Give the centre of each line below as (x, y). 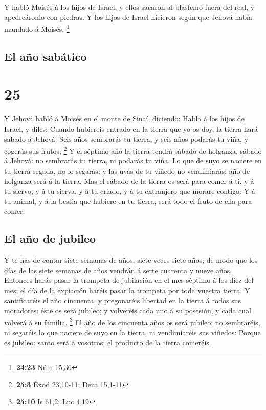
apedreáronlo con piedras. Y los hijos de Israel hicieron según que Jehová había (128, 17)
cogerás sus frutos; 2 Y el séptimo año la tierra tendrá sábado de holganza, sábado (133, 150)
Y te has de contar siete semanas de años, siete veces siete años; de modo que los (131, 260)
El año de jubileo (50, 239)
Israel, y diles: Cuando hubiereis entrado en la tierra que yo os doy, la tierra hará (131, 128)
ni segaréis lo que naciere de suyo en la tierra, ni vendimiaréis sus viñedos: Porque (132, 332)
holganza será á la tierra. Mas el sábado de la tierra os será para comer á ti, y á (129, 181)
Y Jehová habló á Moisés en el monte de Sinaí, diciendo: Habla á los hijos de (124, 119)
